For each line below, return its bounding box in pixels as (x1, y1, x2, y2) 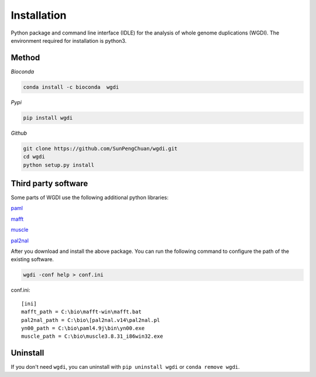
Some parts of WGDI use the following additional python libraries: (11, 194, 169, 201)
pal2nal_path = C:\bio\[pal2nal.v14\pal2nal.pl (21, 317, 160, 323)
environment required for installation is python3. (11, 37, 127, 44)
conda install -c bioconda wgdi (23, 84, 119, 90)
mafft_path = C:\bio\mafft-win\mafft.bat (21, 309, 142, 316)
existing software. (11, 256, 54, 263)
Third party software (11, 179, 88, 188)
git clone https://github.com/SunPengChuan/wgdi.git (23, 145, 178, 152)
